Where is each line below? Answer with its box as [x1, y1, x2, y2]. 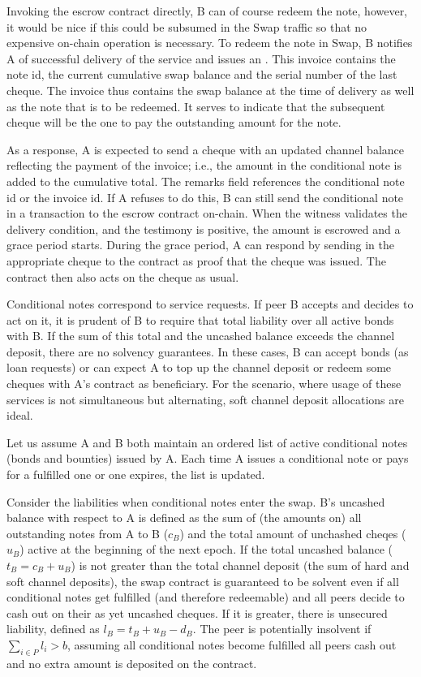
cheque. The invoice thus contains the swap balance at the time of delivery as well [6, 81, 415, 98]
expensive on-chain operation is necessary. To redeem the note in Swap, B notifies [6, 34, 413, 51]
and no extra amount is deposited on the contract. [6, 654, 257, 671]
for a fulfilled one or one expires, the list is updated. [6, 466, 265, 483]
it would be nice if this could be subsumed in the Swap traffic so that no [6, 18, 367, 35]
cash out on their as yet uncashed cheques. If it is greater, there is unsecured [6, 604, 388, 621]
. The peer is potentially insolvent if [192, 620, 372, 637]
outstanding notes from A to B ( [6, 524, 169, 541]
